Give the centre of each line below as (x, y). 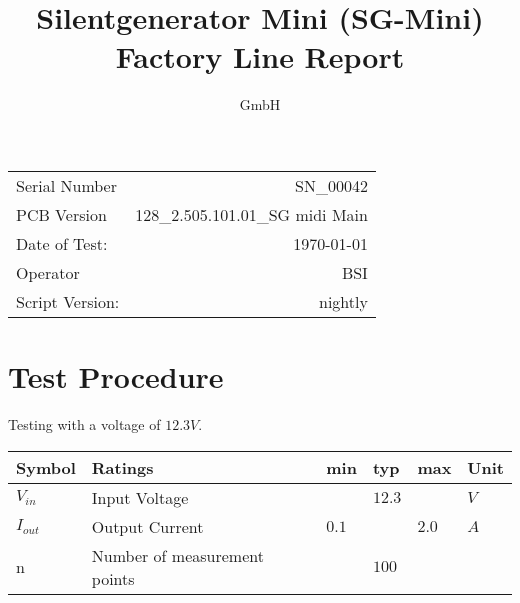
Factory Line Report (260, 56)
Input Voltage (140, 497)
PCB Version (61, 214)
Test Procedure (116, 376)
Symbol (46, 467)
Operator (48, 272)
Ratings (122, 467)
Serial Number (66, 185)
